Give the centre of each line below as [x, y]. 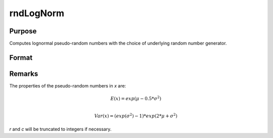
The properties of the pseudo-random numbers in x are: [68, 85]
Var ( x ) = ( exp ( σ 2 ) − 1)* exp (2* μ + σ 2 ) [136, 115]
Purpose [23, 31]
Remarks [24, 74]
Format [21, 57]
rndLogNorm [37, 13]
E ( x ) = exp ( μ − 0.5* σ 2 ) [136, 98]
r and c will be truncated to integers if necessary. [60, 129]
